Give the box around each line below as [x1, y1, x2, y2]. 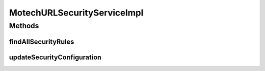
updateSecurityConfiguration [9, 53, 102, 61]
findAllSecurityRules [9, 37, 75, 46]
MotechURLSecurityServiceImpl [9, 7, 144, 18]
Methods [9, 21, 39, 30]
